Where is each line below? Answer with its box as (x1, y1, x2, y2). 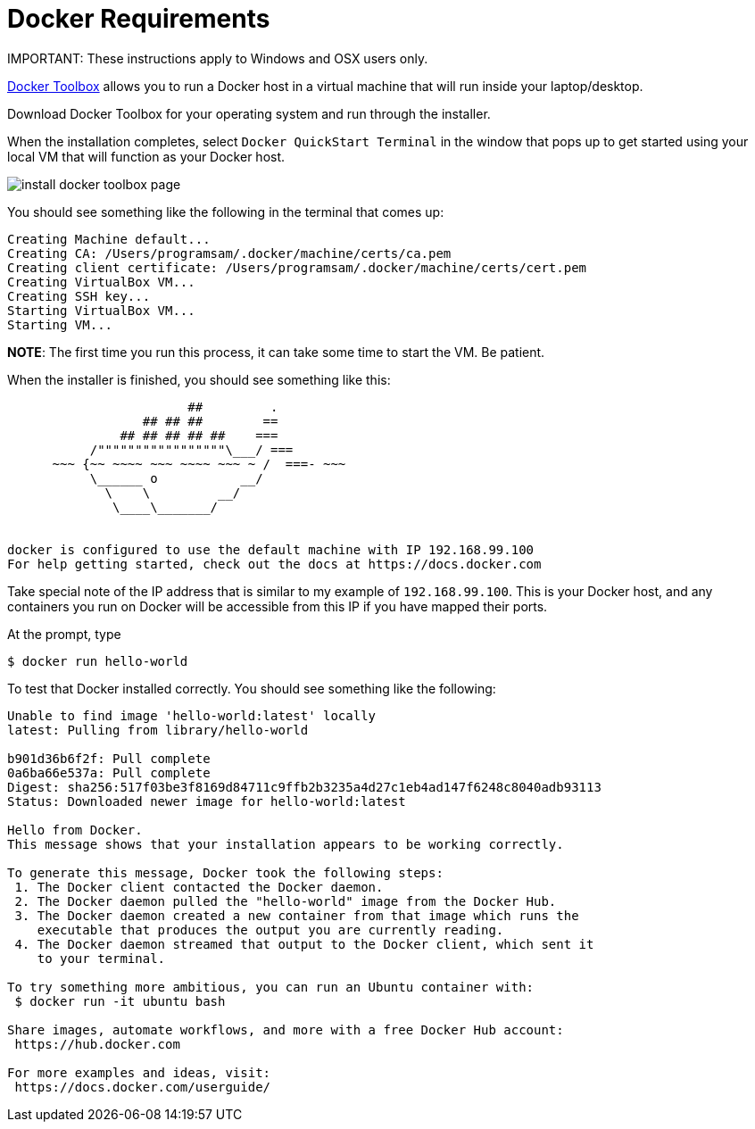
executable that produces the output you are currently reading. (37, 922, 504, 937)
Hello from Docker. (7, 822, 143, 837)
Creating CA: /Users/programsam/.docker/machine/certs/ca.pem (7, 245, 452, 261)
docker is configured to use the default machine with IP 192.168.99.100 (7, 542, 535, 557)
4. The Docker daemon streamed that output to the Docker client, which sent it (14, 936, 594, 951)
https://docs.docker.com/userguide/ (14, 1079, 271, 1094)
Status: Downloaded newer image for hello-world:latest (7, 793, 406, 809)
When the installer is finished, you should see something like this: (7, 371, 391, 387)
